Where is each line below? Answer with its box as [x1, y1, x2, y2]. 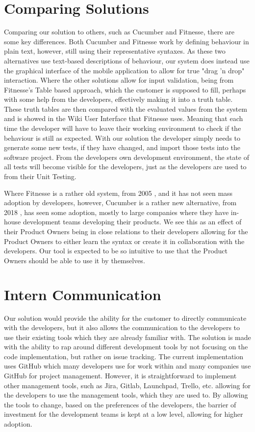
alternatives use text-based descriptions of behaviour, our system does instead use [4, 55, 250, 65]
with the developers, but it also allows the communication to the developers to [4, 322, 240, 333]
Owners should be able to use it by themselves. [4, 255, 145, 265]
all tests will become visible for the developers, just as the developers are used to [4, 161, 247, 172]
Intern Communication [4, 284, 161, 304]
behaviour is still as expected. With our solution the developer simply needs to [4, 132, 241, 143]
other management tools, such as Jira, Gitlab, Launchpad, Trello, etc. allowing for [4, 380, 251, 390]
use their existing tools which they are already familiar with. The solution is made [4, 332, 251, 342]
